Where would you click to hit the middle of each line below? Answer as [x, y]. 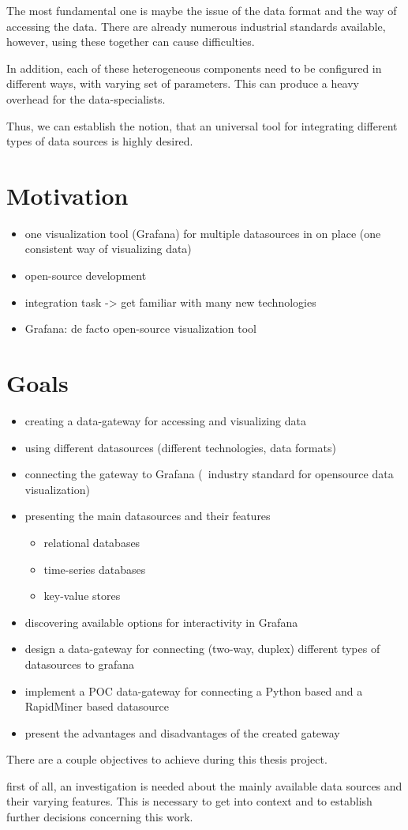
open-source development [86, 275]
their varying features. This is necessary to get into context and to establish [189, 801]
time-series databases [95, 569]
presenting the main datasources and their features [148, 516]
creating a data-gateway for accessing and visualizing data [165, 420]
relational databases [92, 542]
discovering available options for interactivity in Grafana [161, 622]
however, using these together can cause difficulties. [131, 41]
